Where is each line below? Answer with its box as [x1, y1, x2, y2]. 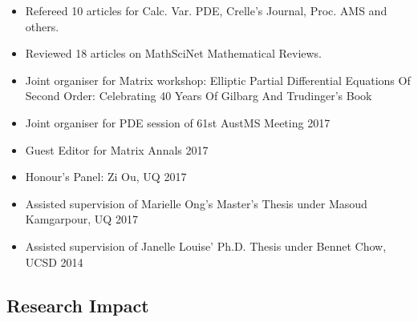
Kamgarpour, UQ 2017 [25, 211, 138, 227]
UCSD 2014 [25, 253, 83, 270]
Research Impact [6, 292, 149, 317]
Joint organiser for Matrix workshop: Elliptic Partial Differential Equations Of [25, 71, 411, 88]
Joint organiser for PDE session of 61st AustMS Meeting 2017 [25, 114, 331, 131]
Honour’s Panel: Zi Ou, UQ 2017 [25, 168, 187, 185]
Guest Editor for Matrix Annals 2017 [25, 141, 209, 158]
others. [25, 18, 59, 34]
